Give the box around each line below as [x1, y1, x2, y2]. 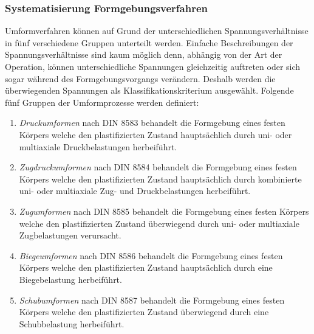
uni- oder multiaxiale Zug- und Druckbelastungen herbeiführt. [19, 184, 251, 197]
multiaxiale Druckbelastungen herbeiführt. [19, 140, 177, 153]
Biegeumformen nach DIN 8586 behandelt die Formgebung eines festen [19, 249, 283, 262]
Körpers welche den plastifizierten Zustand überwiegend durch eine [19, 305, 269, 318]
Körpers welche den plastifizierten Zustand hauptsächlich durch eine [19, 261, 273, 274]
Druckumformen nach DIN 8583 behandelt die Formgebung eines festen [19, 116, 285, 129]
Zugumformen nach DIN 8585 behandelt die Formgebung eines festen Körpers [19, 204, 309, 217]
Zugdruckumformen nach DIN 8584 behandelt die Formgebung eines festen [19, 161, 297, 173]
